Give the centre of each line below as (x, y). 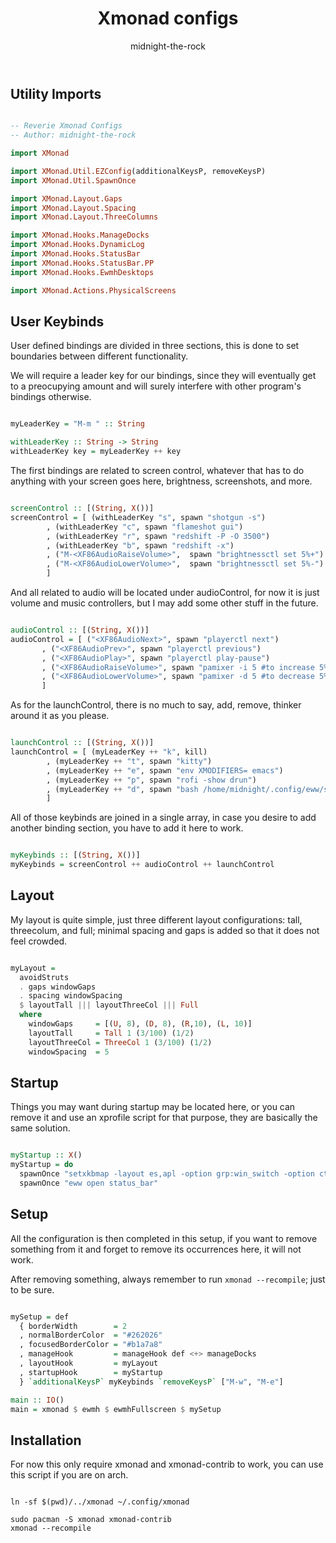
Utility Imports (56, 93)
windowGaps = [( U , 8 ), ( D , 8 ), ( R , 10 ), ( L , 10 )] (140, 1024)
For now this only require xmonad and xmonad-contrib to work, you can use (167, 1464)
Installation (46, 1440)
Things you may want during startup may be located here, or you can (153, 1107)
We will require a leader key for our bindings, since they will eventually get (163, 376)
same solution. (40, 1128)
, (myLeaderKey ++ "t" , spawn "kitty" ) (129, 761)
